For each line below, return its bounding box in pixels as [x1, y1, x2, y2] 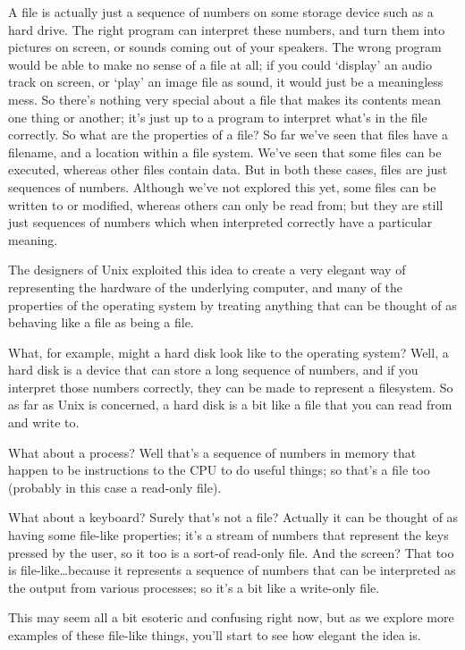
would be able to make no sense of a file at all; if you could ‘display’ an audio [8, 55, 432, 73]
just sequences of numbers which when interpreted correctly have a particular [8, 213, 433, 232]
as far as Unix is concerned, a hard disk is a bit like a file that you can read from [8, 395, 452, 414]
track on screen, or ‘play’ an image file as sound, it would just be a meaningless [8, 72, 444, 91]
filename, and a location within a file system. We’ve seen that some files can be [8, 142, 442, 161]
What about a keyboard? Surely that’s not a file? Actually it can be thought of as [8, 508, 459, 527]
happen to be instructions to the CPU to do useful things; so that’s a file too [8, 460, 430, 479]
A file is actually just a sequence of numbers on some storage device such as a [8, 3, 434, 21]
